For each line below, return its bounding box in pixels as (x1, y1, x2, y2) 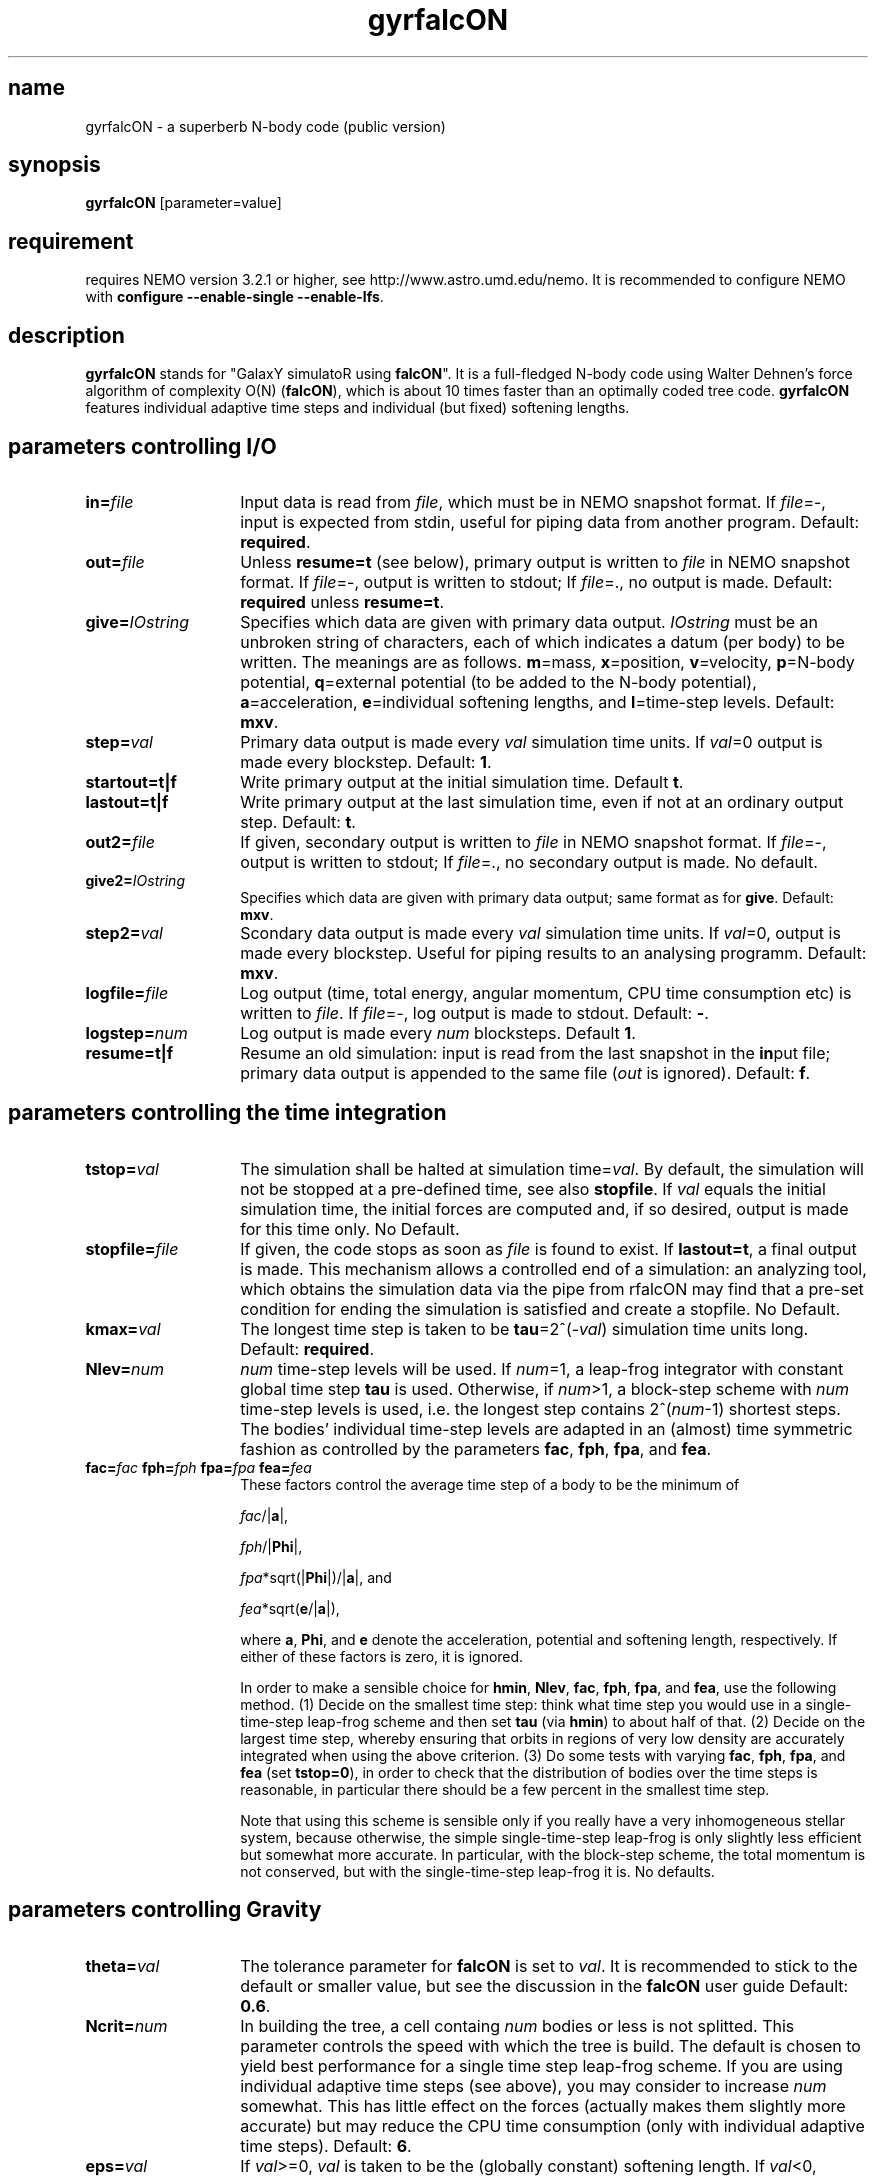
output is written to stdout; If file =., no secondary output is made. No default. (240, 851, 818, 872)
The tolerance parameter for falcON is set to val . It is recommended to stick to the (240, 1955, 858, 1976)
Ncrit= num (85, 2015, 168, 2036)
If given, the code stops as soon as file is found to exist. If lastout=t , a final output (240, 1238, 857, 1259)
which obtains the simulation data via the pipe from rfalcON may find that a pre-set (240, 1278, 864, 1299)
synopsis (8, 152, 101, 178)
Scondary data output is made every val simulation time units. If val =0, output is (240, 922, 841, 943)
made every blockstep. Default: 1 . (240, 751, 492, 772)
